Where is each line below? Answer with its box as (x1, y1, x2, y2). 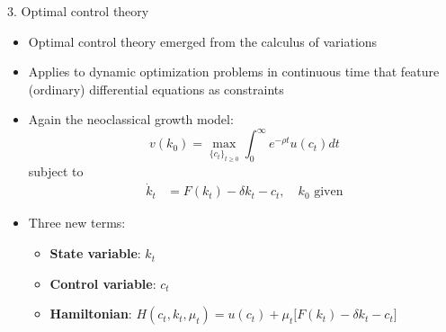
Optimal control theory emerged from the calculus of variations (28, 31, 378, 50)
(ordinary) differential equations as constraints (28, 79, 284, 98)
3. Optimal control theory (7, 2, 149, 20)
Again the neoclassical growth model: (28, 110, 234, 129)
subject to (28, 161, 84, 180)
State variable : (49, 244, 141, 263)
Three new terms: (28, 213, 126, 232)
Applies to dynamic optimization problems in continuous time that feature (28, 62, 440, 81)
